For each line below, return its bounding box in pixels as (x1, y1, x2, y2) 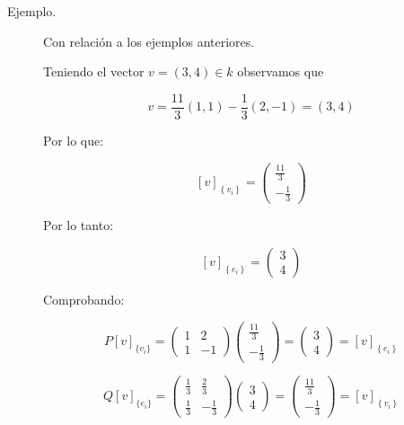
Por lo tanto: (43, 216, 114, 235)
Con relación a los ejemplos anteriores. (43, 31, 255, 50)
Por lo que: (43, 130, 104, 149)
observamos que (237, 62, 324, 81)
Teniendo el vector (43, 62, 145, 81)
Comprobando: (43, 289, 125, 308)
